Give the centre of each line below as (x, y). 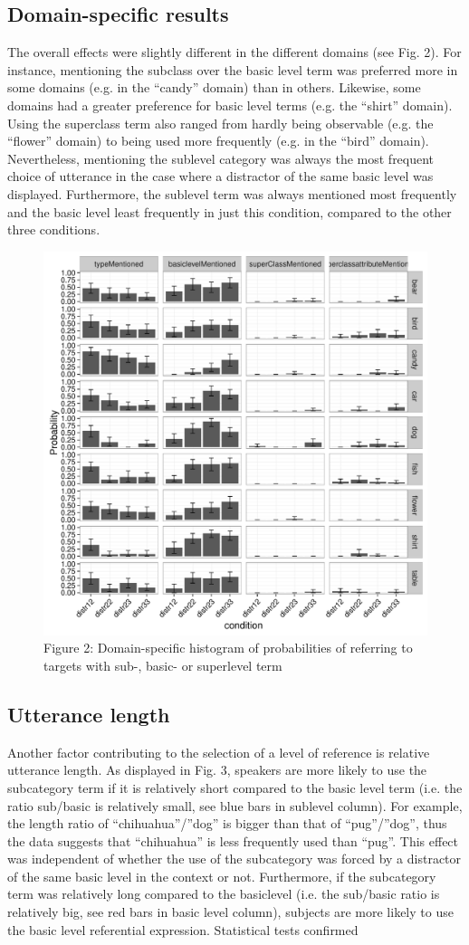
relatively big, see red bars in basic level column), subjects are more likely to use (230, 912)
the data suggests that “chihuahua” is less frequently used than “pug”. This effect (233, 840)
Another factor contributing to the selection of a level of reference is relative (219, 752)
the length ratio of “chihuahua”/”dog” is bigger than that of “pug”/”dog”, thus (227, 823)
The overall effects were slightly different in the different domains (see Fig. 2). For (234, 52)
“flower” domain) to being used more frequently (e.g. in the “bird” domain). (218, 141)
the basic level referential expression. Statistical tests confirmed (183, 929)
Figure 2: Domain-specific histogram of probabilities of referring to (228, 648)
